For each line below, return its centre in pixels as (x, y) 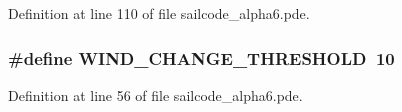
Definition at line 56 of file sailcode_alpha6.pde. (155, 94)
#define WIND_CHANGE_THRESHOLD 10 (201, 57)
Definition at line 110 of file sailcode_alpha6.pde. (159, 13)
